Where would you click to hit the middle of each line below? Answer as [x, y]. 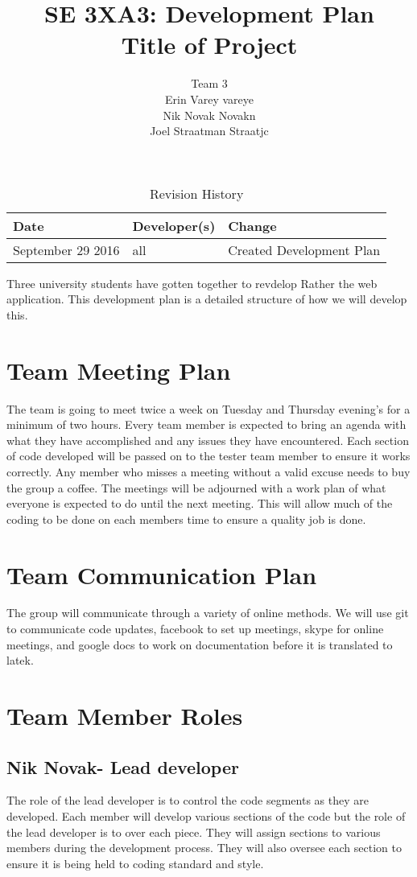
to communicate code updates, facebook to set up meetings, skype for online [195, 629]
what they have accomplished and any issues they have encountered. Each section [208, 440]
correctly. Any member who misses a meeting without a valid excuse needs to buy [208, 471]
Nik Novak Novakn [209, 115]
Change [252, 225]
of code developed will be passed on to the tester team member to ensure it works [208, 456]
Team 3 [209, 83]
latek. [20, 660]
